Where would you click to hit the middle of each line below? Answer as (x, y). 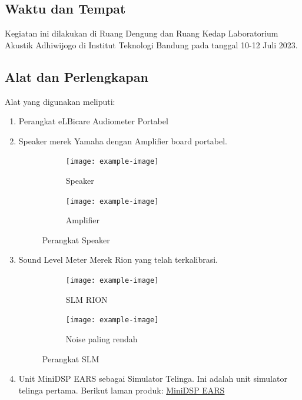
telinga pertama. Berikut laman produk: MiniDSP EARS (122, 390)
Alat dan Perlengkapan (77, 76)
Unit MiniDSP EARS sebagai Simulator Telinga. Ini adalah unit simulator (153, 378)
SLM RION (87, 299)
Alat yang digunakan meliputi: (60, 101)
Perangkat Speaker (76, 239)
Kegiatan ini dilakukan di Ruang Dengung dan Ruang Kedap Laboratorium (142, 33)
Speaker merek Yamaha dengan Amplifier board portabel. (123, 141)
